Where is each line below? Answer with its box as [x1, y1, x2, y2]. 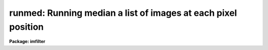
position [9, 21, 44, 32]
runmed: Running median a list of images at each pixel [9, 7, 237, 18]
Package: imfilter [9, 39, 46, 45]
